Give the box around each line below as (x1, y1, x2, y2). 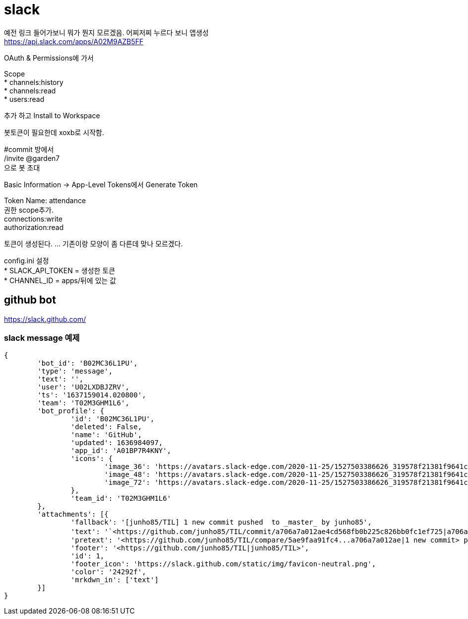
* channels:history (4, 77, 63, 86)
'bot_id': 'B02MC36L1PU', (37, 359, 138, 368)
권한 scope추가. (4, 205, 54, 214)
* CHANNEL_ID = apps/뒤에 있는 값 (4, 276, 117, 285)
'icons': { (70, 455, 113, 463)
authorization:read (4, 223, 64, 232)
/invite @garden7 (4, 154, 60, 162)
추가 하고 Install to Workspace (4, 111, 100, 120)
